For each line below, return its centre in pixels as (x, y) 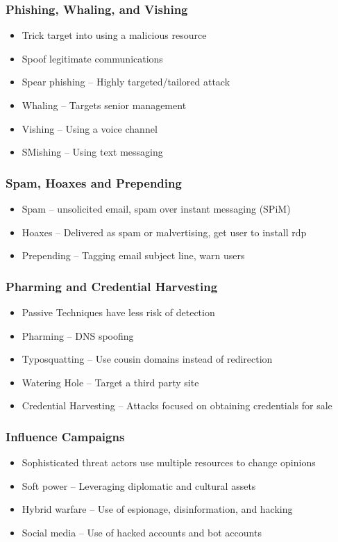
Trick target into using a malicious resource (114, 35)
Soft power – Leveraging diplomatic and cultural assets (139, 485)
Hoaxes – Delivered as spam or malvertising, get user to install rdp (164, 232)
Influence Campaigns (65, 436)
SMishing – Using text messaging (92, 152)
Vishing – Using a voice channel (90, 128)
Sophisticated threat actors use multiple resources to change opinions (169, 462)
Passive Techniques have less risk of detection (118, 312)
